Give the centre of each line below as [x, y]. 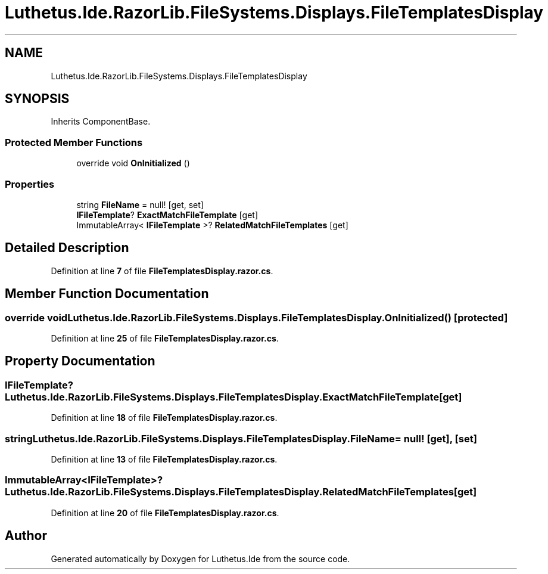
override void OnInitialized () [133, 163]
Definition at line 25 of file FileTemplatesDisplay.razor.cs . [165, 338]
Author [26, 536]
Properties [30, 184]
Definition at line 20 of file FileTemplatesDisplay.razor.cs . [165, 513]
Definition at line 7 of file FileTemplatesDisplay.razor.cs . [162, 271]
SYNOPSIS [37, 99]
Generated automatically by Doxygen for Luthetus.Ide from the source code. [200, 559]
